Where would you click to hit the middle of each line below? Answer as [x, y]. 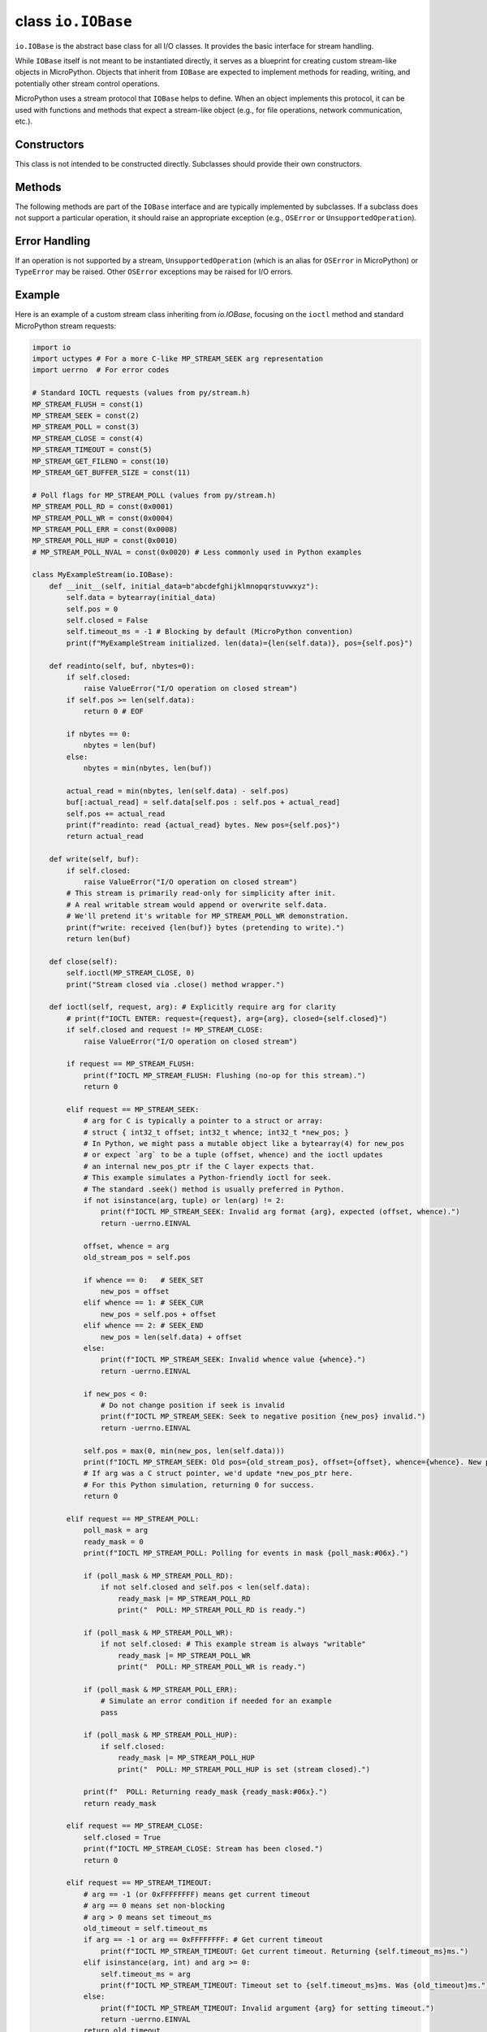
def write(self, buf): [94, 859]
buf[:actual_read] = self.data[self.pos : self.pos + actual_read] [203, 802]
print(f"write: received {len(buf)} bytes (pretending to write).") [205, 927]
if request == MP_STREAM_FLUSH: [130, 1064]
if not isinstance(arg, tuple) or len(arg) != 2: [184, 1200]
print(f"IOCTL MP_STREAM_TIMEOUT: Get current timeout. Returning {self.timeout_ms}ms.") [284, 1951]
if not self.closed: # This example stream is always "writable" [233, 1644]
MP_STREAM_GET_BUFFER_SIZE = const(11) [111, 472]
